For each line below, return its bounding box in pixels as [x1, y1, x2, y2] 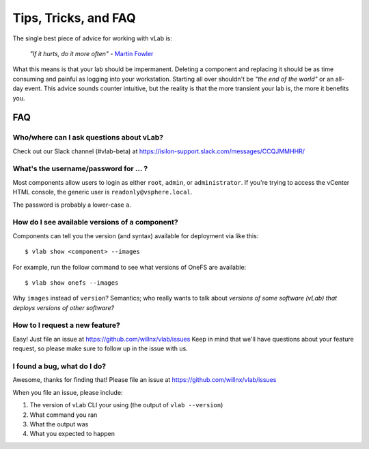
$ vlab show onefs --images [25, 279, 119, 287]
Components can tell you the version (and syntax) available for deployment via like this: [12, 231, 259, 240]
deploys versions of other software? [12, 303, 115, 311]
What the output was [29, 420, 89, 428]
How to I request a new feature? [12, 320, 121, 330]
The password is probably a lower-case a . [12, 201, 131, 209]
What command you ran [29, 411, 98, 419]
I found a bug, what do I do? [12, 361, 106, 371]
